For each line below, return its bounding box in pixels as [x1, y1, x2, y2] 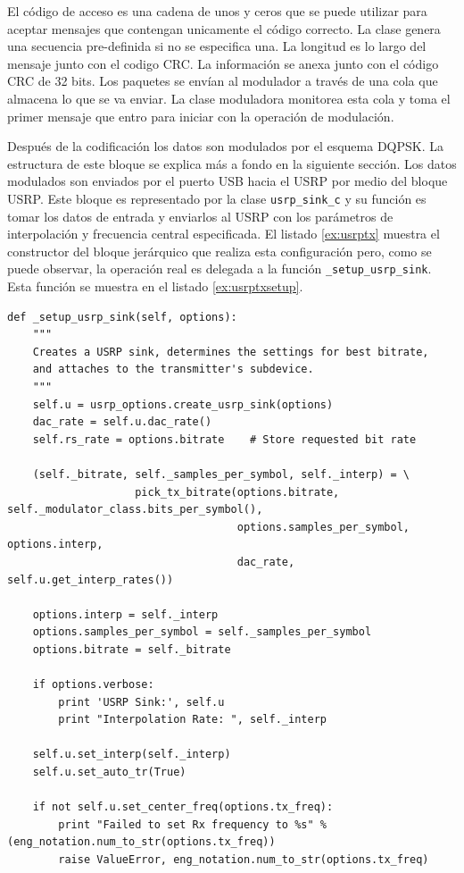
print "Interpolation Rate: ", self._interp [58, 713, 327, 726]
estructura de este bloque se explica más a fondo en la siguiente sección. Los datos [7, 154, 457, 172]
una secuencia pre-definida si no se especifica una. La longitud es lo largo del [7, 37, 427, 55]
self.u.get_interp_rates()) [7, 573, 174, 586]
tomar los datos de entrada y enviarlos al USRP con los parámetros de [7, 206, 394, 225]
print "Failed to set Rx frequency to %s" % [58, 818, 327, 831]
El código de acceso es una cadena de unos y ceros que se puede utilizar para [7, 2, 427, 20]
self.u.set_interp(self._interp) [32, 748, 231, 761]
